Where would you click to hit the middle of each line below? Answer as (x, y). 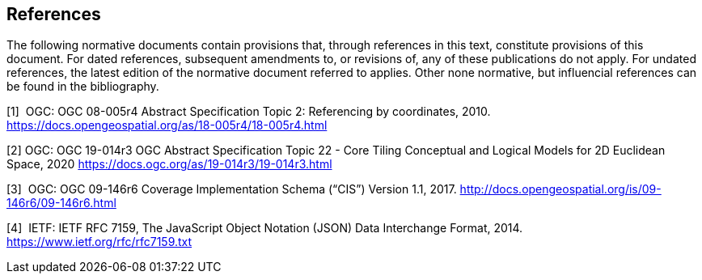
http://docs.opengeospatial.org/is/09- (560, 189)
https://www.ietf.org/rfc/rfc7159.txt (99, 242)
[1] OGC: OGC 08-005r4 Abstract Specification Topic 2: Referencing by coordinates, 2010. (249, 112)
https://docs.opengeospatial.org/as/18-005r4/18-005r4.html (167, 125)
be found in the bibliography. (83, 87)
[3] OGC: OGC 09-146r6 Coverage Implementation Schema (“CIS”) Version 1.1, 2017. (232, 189)
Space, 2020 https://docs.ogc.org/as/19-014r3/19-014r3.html (169, 164)
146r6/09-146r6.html (61, 203)
